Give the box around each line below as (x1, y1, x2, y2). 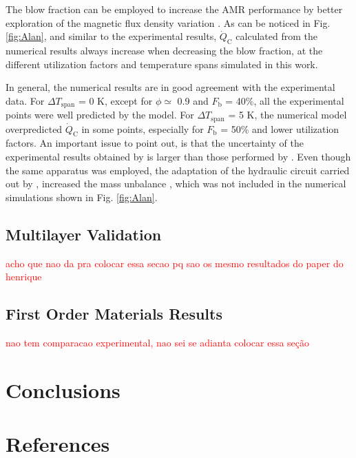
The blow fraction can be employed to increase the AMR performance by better (6, 2, 343, 16)
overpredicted (6, 121, 63, 136)
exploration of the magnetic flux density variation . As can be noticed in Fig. (6, 15, 331, 30)
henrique (6, 269, 42, 284)
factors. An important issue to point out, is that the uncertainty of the (6, 136, 304, 150)
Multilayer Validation (6, 223, 162, 244)
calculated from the (235, 29, 317, 43)
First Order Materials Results (6, 303, 222, 324)
